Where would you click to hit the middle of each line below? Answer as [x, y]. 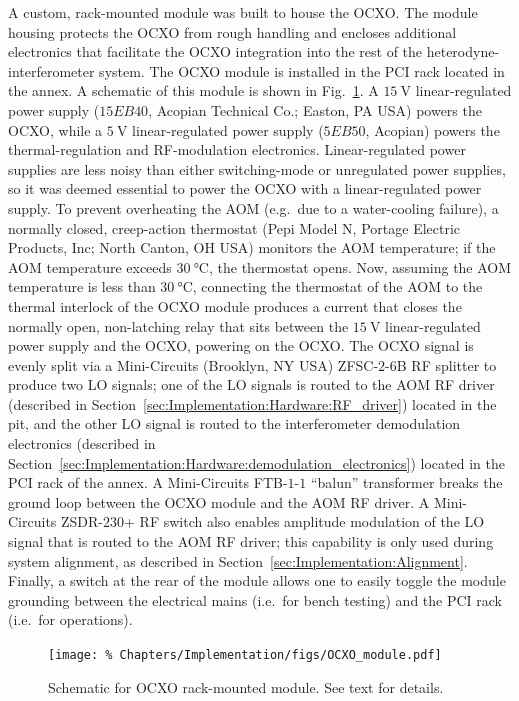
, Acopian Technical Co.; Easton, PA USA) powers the [315, 109]
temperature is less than [82, 286]
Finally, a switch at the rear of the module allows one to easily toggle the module [257, 580]
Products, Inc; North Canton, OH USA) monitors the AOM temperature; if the [252, 247]
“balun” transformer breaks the [406, 482]
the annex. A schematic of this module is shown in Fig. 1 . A [193, 90]
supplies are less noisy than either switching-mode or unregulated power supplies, [257, 168]
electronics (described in [82, 443]
